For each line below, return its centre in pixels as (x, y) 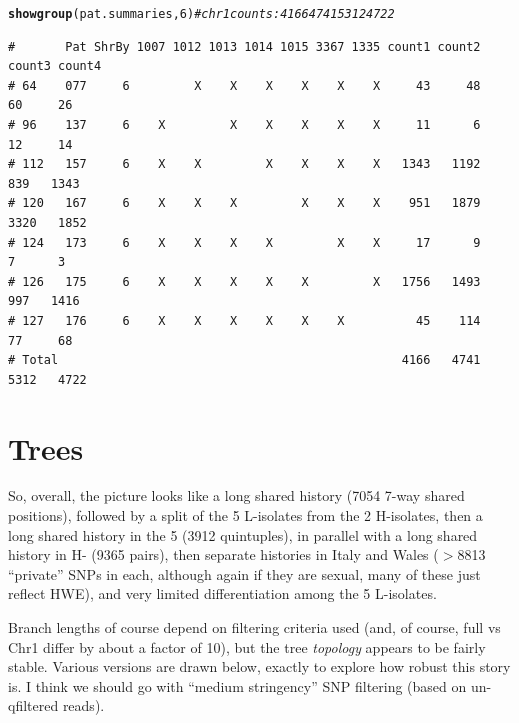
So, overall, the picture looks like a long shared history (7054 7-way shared (236, 495)
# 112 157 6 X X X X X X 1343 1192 (244, 164)
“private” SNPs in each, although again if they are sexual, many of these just (244, 573)
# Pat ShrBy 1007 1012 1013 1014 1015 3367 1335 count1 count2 (244, 46)
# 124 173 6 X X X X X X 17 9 (244, 242)
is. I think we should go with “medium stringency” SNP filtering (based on (237, 685)
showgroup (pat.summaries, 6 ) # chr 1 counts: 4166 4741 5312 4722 (201, 14)
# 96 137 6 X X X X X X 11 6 (244, 125)
